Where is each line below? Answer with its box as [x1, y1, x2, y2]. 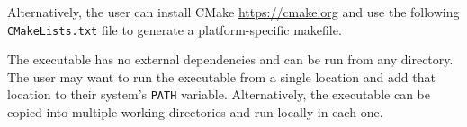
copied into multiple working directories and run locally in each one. [7, 103, 383, 122]
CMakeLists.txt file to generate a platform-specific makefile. [7, 20, 342, 38]
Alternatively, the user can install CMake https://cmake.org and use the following [7, 3, 460, 21]
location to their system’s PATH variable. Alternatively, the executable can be [7, 85, 430, 104]
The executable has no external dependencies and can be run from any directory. [7, 50, 454, 69]
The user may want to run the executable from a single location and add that [7, 67, 436, 86]
